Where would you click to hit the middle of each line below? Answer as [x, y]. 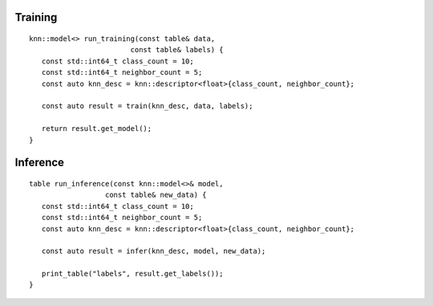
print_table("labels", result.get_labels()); [132, 274]
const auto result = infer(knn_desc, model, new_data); [154, 251]
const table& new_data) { [156, 195]
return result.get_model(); [97, 129]
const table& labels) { [177, 50]
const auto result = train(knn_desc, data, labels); [147, 106]
